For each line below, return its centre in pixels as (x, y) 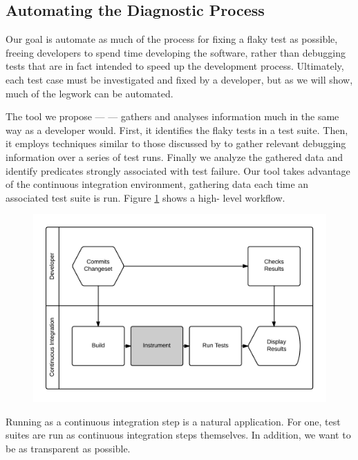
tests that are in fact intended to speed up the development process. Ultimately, (175, 66)
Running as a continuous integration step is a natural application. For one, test (173, 421)
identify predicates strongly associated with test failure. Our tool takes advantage (178, 170)
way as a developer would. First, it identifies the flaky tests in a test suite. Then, (177, 130)
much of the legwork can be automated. (89, 93)
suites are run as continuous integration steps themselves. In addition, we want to (178, 435)
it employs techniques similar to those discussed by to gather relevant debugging (176, 143)
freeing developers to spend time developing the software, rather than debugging (176, 52)
